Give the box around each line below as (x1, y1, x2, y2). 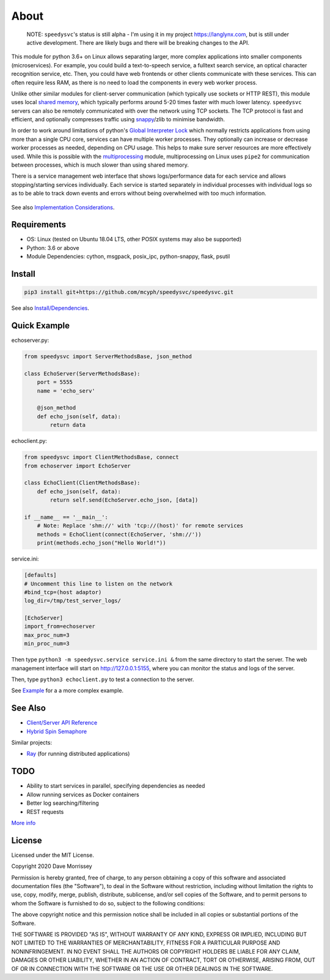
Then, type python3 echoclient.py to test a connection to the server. (11, 676, 194, 683)
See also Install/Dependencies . (11, 304, 90, 312)
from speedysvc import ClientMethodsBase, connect (24, 454, 180, 461)
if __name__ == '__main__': (24, 513, 108, 521)
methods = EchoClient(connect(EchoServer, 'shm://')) (37, 530, 202, 538)
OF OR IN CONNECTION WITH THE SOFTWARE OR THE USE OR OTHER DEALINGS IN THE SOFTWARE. (11, 965, 273, 972)
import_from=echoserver (24, 623, 96, 630)
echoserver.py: (11, 337, 50, 344)
